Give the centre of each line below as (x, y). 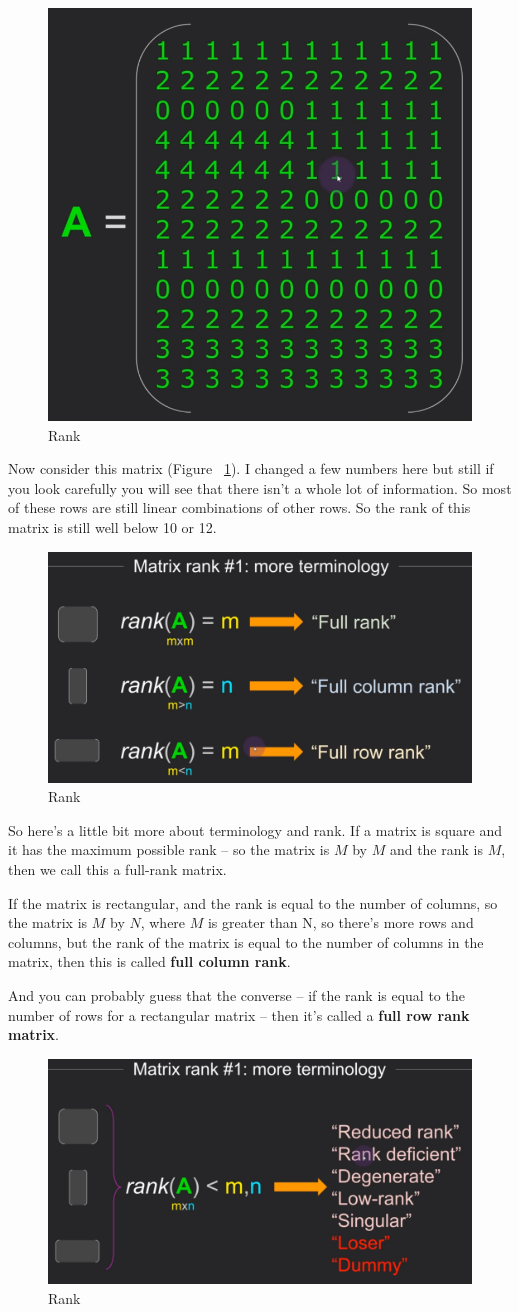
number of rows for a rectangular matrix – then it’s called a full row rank (239, 1014)
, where (163, 922)
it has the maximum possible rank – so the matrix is (169, 849)
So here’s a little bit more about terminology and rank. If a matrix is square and (255, 829)
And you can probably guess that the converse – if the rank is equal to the (236, 994)
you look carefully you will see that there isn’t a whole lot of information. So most (260, 487)
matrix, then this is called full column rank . (149, 961)
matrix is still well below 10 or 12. (112, 526)
